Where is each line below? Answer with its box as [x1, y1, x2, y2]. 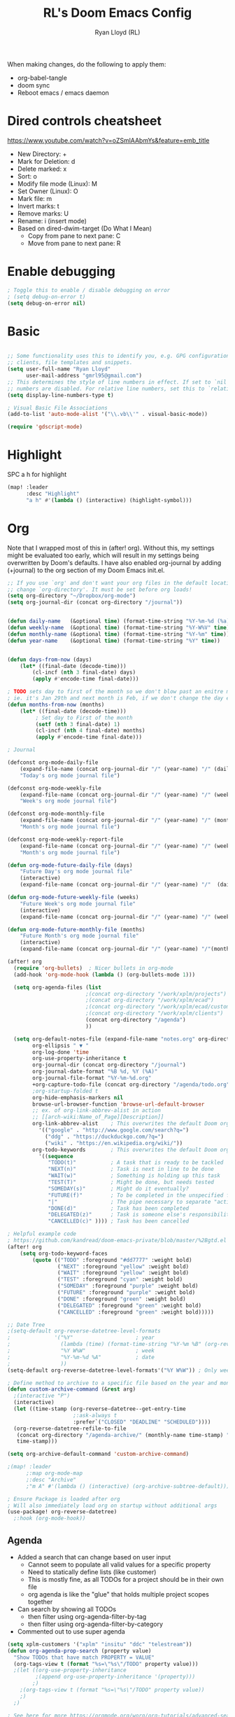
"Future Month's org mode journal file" [20, 933, 139, 940]
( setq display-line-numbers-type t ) [7, 391, 114, 398]
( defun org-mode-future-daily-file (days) [7, 861, 133, 869]
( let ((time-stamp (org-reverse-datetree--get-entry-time [13, 1405, 187, 1412]
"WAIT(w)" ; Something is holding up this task [48, 1172, 220, 1179]
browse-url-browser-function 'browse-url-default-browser [32, 1101, 205, 1108]
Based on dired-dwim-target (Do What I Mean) [17, 224, 152, 232]
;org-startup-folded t [32, 1087, 99, 1094]
